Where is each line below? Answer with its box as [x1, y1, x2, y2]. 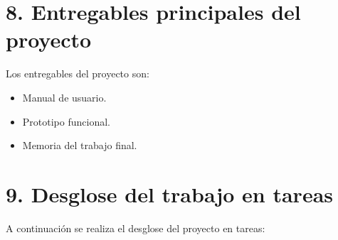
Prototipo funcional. [22, 114, 110, 129]
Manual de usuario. [22, 89, 107, 104]
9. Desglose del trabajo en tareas [6, 179, 334, 208]
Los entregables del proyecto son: [6, 66, 149, 81]
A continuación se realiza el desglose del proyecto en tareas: [6, 220, 265, 235]
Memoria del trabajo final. [22, 138, 137, 153]
